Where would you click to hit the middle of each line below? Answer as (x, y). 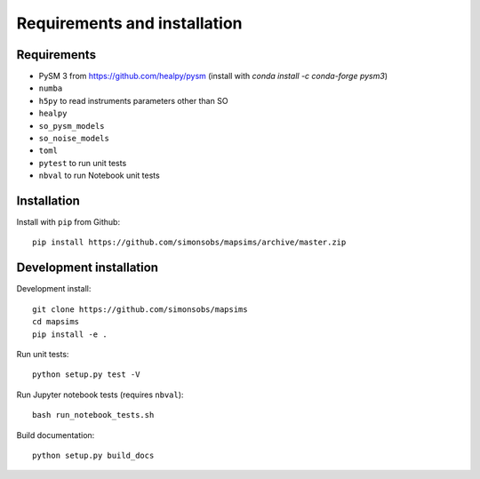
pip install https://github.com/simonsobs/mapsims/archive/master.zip (189, 243)
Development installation (88, 268)
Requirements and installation (130, 23)
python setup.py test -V (86, 375)
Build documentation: (56, 435)
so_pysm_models (72, 126)
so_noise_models (74, 139)
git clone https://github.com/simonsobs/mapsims (140, 309)
